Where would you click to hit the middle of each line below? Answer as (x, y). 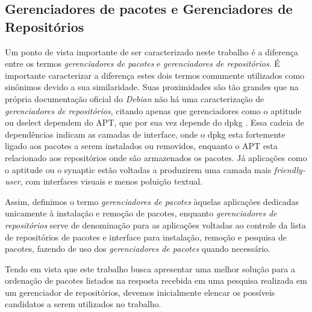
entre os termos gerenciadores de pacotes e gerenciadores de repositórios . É (142, 63)
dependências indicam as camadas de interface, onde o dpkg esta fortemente (145, 134)
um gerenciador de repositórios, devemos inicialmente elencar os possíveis (140, 292)
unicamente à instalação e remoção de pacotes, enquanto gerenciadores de (141, 213)
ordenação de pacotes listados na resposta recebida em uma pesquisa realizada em (156, 280)
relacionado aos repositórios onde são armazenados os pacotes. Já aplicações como (156, 157)
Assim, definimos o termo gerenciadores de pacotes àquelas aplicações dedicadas (152, 201)
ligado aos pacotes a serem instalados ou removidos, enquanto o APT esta (142, 146)
